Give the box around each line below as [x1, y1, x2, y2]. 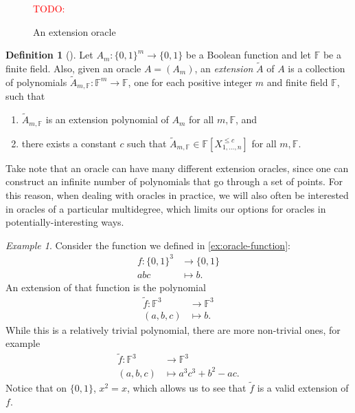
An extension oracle [33, 24, 116, 39]
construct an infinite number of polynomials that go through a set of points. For [5, 174, 343, 189]
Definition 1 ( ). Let [5, 47, 93, 62]
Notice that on [5, 380, 67, 394]
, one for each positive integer [128, 74, 253, 89]
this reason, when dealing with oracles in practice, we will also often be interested [5, 187, 349, 202]
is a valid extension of [257, 380, 349, 394]
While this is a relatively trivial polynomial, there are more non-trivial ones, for [5, 322, 341, 337]
